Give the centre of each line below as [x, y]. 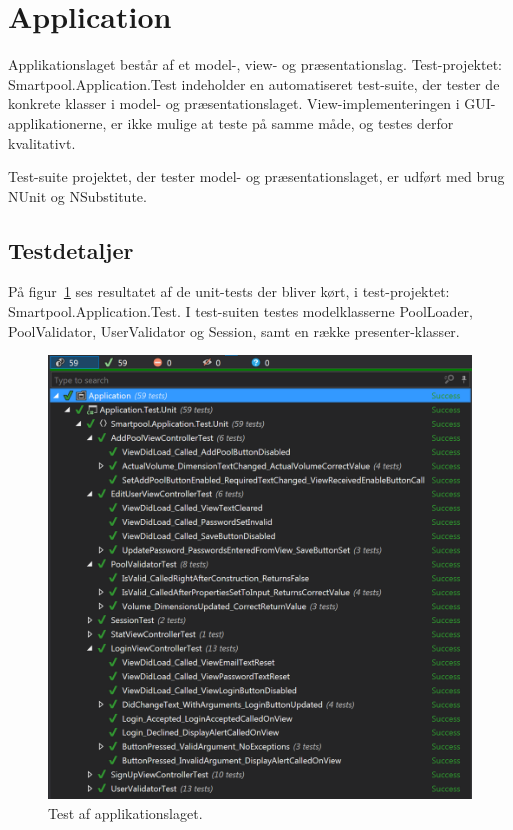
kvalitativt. [42, 142]
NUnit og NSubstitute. [77, 195]
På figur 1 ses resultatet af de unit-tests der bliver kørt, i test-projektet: [229, 291]
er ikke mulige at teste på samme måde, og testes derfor [282, 122]
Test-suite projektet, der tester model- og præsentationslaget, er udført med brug [256, 176]
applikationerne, [57, 122]
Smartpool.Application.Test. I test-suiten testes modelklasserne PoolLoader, [240, 311]
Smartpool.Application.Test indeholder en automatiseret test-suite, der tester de [254, 83]
